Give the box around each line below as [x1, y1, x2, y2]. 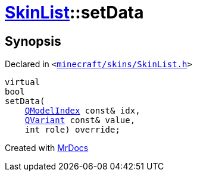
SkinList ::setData [5, 2, 144, 23]
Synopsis [5, 33, 61, 49]
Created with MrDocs [5, 143, 89, 153]
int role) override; [24, 125, 120, 135]
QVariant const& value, [24, 115, 136, 125]
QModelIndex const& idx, [24, 106, 140, 116]
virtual [5, 77, 40, 87]
